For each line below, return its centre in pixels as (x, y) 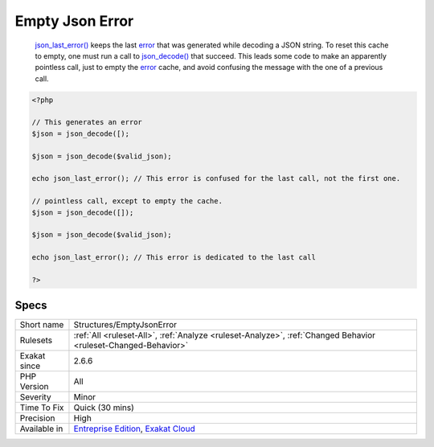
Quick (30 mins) (104, 408)
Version (34, 387)
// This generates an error (87, 122)
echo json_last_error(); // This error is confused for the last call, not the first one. (216, 178)
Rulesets (36, 340)
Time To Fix (42, 408)
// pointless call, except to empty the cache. (127, 201)
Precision (37, 418)
